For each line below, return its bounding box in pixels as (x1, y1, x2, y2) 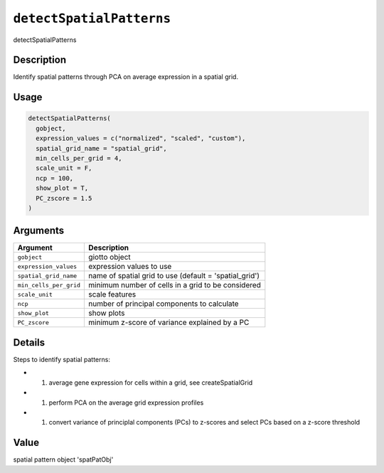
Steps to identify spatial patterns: (13, 355, 110, 363)
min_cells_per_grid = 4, (36, 154, 122, 163)
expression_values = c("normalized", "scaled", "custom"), (36, 134, 246, 142)
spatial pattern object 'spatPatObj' (13, 455, 114, 464)
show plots (88, 308, 125, 318)
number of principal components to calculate (88, 299, 239, 309)
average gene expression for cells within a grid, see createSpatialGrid (48, 378, 253, 387)
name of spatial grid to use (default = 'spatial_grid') (88, 271, 260, 281)
